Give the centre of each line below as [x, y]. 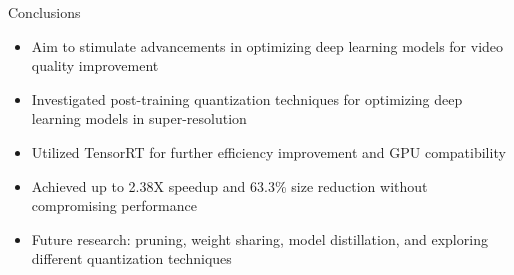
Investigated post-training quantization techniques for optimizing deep [247, 98]
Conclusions [44, 12]
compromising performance [114, 205]
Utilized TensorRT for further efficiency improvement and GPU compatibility [268, 151]
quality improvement [95, 65]
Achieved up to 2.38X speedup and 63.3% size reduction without [229, 185]
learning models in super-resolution [139, 118]
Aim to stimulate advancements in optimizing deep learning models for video [267, 45]
